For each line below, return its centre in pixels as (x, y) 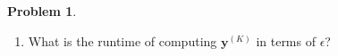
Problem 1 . (42, 11)
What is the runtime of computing (123, 40)
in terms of (286, 40)
